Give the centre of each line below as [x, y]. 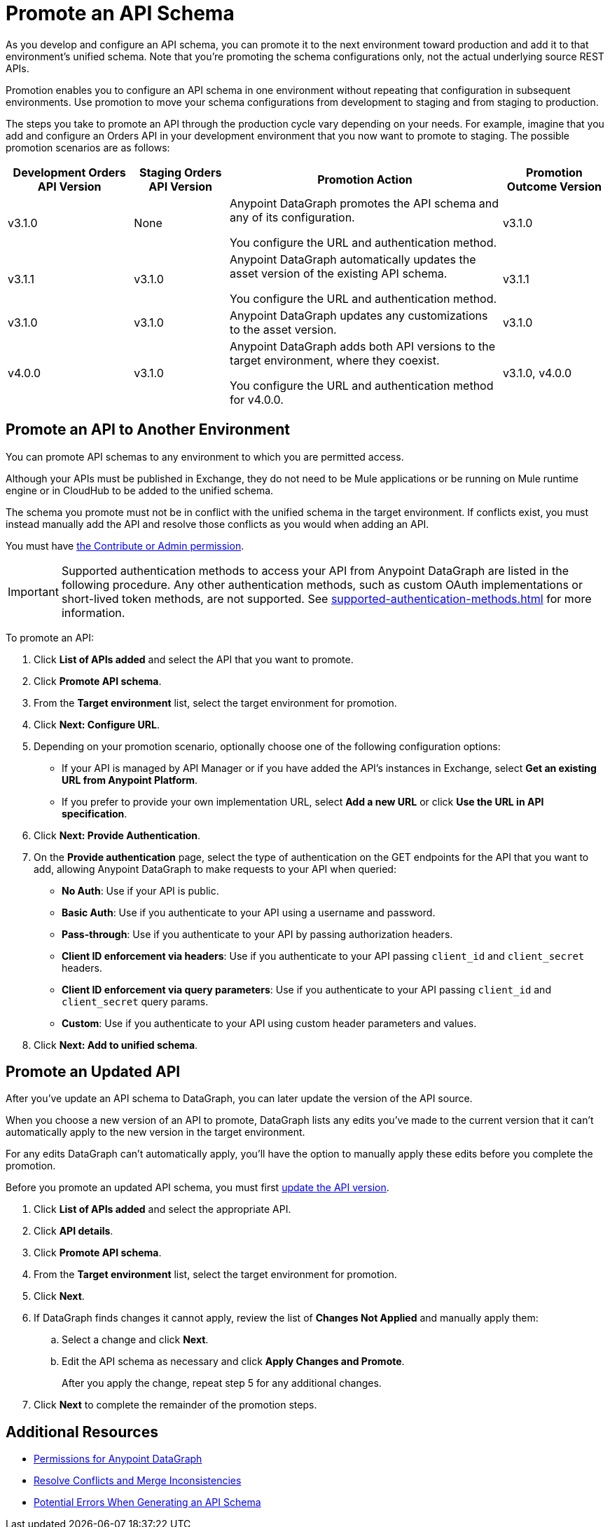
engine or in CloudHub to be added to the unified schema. [140, 490]
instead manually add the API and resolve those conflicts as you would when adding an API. [217, 524]
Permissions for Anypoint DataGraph [118, 1459]
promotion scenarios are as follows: [88, 147]
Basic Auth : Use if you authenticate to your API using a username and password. [249, 912]
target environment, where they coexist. [335, 360]
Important [33, 591]
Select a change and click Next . [135, 1340]
